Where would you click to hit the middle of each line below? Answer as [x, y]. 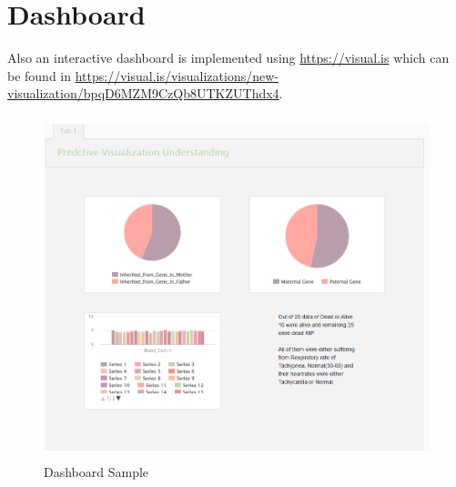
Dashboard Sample [96, 472]
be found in [40, 75]
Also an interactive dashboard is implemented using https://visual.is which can [228, 58]
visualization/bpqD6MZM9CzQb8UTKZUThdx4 [143, 93]
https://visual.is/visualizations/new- [177, 75]
